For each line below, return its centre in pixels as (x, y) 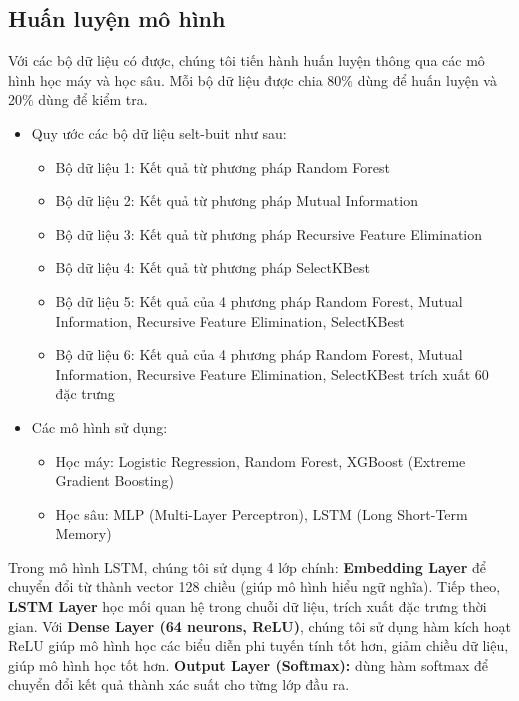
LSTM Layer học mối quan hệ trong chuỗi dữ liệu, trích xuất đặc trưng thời (247, 606)
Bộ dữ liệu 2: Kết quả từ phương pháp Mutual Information (236, 200)
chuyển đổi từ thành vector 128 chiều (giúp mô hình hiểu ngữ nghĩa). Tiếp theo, (254, 586)
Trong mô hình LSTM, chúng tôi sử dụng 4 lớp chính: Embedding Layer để (247, 566)
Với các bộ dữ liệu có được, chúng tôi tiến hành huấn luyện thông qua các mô (246, 60)
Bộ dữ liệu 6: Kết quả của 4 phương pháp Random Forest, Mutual (259, 354)
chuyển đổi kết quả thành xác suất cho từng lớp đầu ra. (179, 684)
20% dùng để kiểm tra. (78, 99)
